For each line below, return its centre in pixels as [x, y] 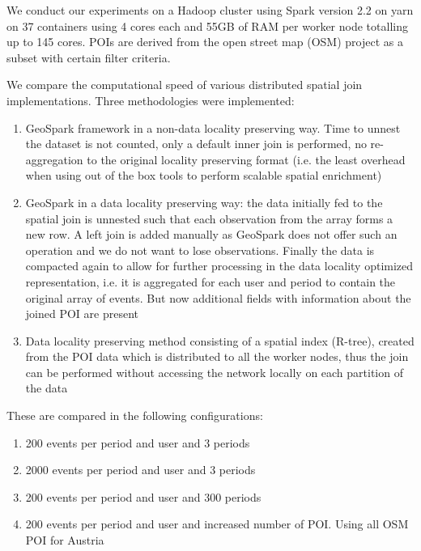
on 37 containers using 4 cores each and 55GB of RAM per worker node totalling [207, 25]
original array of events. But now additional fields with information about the [218, 297]
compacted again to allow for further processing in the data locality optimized [219, 266]
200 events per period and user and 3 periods [138, 442]
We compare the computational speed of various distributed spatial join [185, 85]
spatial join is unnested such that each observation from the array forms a [209, 218]
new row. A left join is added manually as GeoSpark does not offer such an [211, 234]
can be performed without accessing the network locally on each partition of [214, 372]
